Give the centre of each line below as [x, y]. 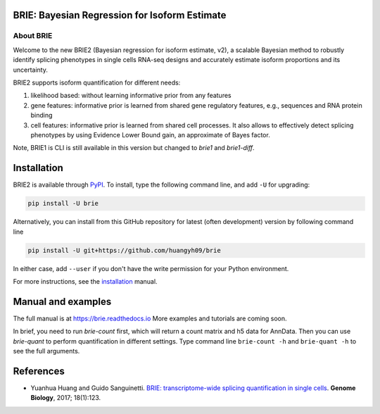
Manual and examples [62, 302]
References [39, 371]
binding [42, 115]
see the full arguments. [46, 351]
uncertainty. [31, 70]
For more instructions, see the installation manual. [85, 281]
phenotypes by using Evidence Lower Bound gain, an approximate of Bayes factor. [150, 134]
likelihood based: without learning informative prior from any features [131, 96]
